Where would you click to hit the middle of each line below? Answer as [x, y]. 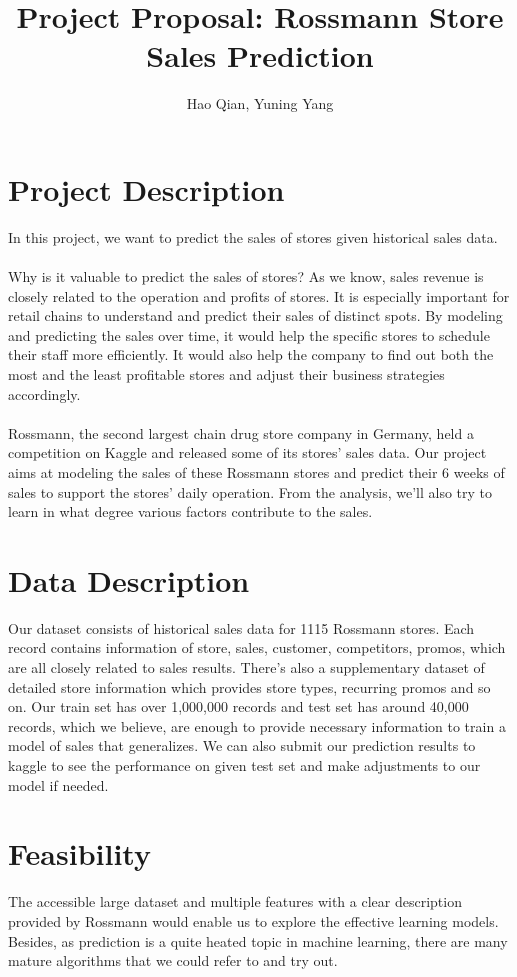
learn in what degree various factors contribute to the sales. [190, 511]
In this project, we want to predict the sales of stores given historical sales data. [253, 236]
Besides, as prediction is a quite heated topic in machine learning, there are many [258, 940]
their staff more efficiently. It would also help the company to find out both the [251, 354]
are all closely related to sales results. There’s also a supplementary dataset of [246, 667]
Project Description [146, 188]
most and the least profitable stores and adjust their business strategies [226, 374]
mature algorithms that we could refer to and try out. [173, 960]
